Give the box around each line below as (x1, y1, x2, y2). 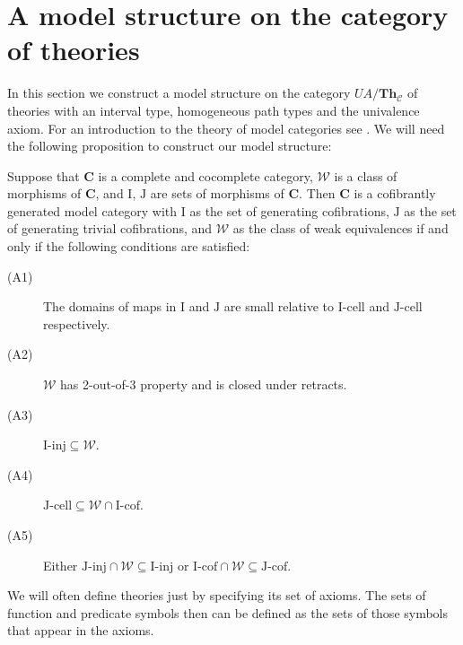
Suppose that (7, 166, 80, 185)
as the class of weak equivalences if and (232, 219, 449, 238)
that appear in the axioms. (7, 621, 154, 640)
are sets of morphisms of (150, 184, 284, 203)
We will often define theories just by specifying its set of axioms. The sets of (7, 586, 426, 605)
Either (43, 555, 78, 574)
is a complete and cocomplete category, (98, 166, 313, 185)
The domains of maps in (43, 297, 177, 316)
